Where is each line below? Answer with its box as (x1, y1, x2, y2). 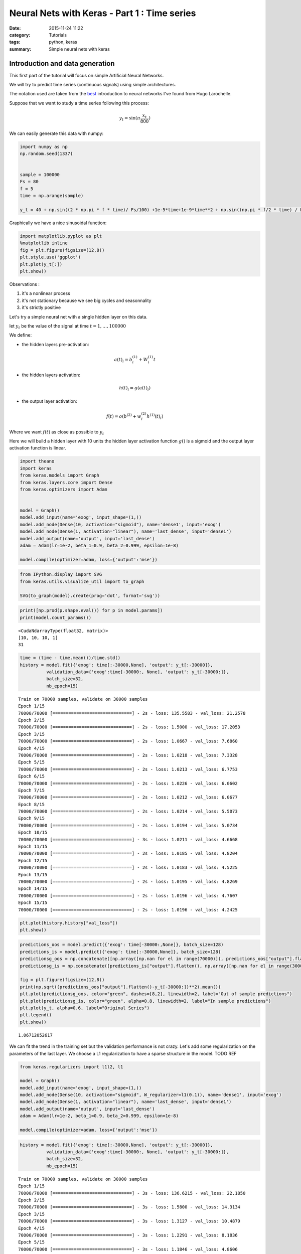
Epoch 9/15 (18, 816, 45, 821)
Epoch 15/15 (18, 900, 48, 905)
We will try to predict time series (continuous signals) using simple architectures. (9, 82, 176, 88)
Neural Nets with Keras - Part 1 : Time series (9, 8, 196, 19)
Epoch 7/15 (18, 788, 45, 793)
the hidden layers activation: (22, 372, 80, 378)
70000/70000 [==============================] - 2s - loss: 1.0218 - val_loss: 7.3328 (18, 752, 238, 758)
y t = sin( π (119, 115, 140, 122)
